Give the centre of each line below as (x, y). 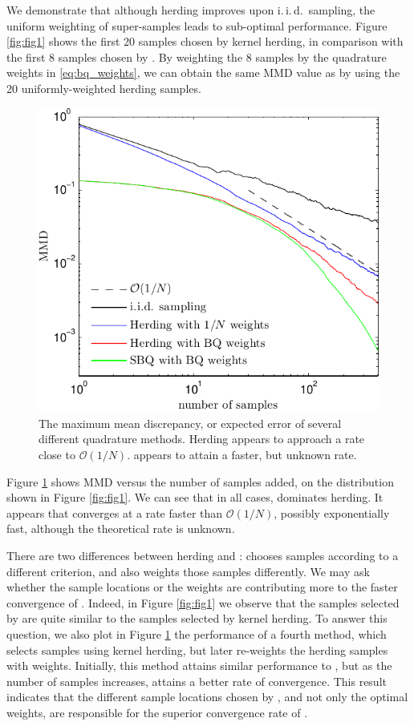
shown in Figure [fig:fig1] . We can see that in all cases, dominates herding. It (195, 497)
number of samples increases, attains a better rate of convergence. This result (197, 681)
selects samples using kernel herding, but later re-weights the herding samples (197, 649)
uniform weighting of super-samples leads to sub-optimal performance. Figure (197, 25)
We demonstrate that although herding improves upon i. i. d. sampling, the (191, 10)
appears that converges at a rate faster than (115, 512)
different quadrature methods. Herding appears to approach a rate (202, 439)
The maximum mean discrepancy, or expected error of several (190, 423)
